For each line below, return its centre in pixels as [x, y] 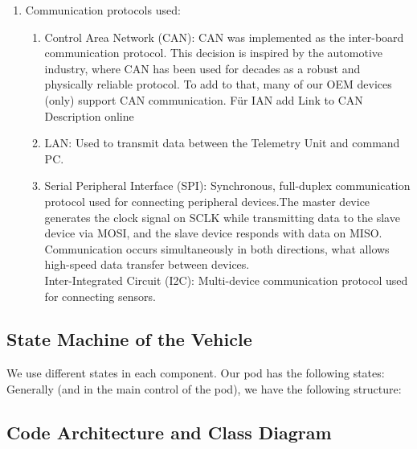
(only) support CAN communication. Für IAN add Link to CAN [204, 99]
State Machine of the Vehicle [129, 339]
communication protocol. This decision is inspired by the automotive [213, 53]
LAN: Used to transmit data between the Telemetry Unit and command [222, 143]
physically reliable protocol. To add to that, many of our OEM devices [218, 84]
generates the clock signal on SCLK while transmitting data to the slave [222, 217]
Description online [89, 115]
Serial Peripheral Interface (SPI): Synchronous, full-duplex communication [227, 185]
